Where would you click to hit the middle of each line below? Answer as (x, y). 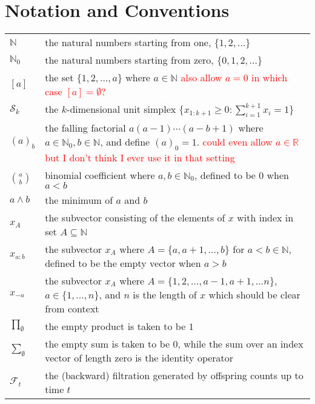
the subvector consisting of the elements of (135, 217)
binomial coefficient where (100, 175)
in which (270, 78)
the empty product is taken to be (115, 326)
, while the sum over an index (240, 343)
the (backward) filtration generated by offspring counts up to (174, 375)
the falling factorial (85, 128)
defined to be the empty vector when (123, 263)
